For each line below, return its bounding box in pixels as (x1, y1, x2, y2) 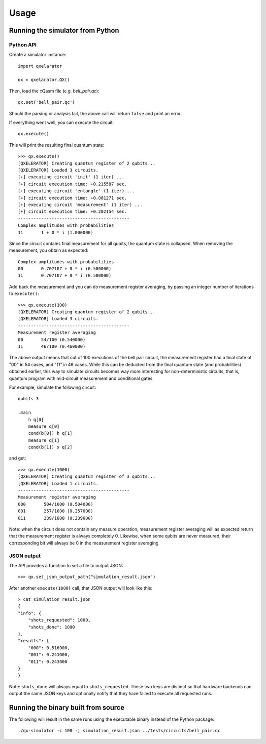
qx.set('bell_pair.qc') (18, 99, 75, 105)
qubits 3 (18, 396, 39, 402)
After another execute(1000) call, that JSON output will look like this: (9, 585, 153, 591)
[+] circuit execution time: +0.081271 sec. (18, 195, 128, 201)
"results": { (18, 638, 49, 644)
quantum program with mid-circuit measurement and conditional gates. (9, 375, 154, 381)
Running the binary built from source (9, 703, 125, 711)
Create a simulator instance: (9, 52, 66, 58)
